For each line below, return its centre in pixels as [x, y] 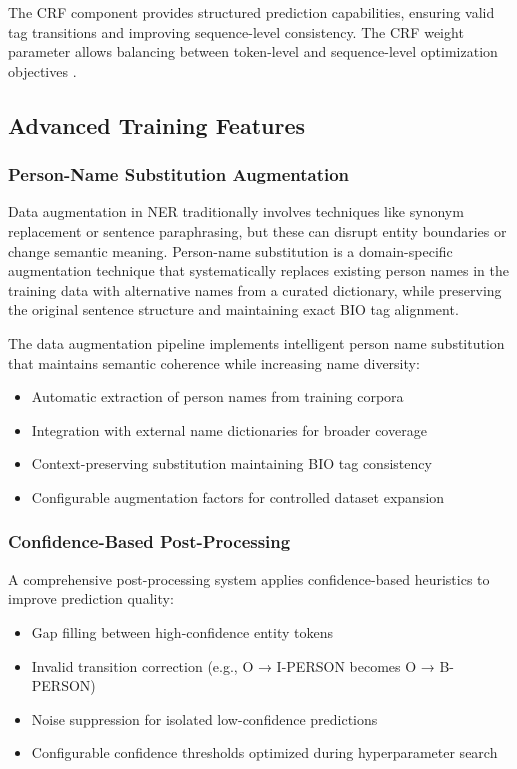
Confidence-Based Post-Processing [149, 541]
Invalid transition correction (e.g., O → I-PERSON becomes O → [233, 665]
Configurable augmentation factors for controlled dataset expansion [238, 496]
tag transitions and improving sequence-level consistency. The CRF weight [236, 31]
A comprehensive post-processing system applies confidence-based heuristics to [249, 578]
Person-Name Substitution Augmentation [179, 174]
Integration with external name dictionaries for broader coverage [229, 429]
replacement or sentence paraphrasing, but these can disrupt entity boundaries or [257, 230]
